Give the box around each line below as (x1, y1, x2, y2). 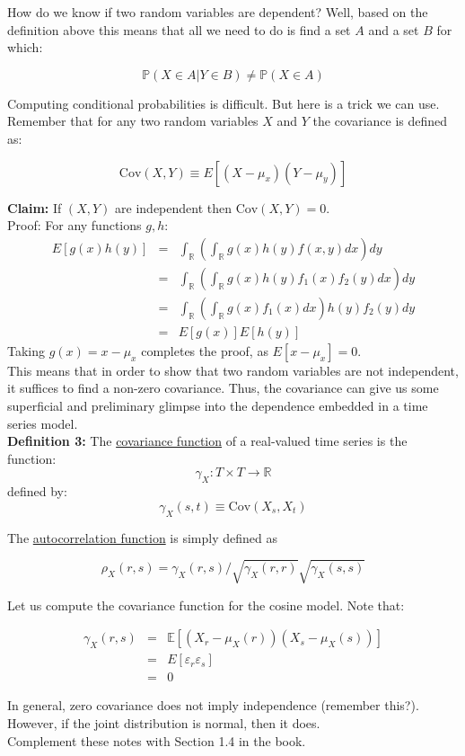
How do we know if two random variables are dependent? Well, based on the (7, 3, 428, 21)
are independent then (115, 198, 232, 217)
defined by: (7, 482, 67, 501)
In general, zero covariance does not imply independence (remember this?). (7, 696, 419, 715)
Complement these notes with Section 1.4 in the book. (7, 731, 306, 750)
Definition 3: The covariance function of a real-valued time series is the (7, 431, 408, 450)
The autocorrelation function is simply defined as (7, 528, 277, 547)
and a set (368, 20, 419, 39)
